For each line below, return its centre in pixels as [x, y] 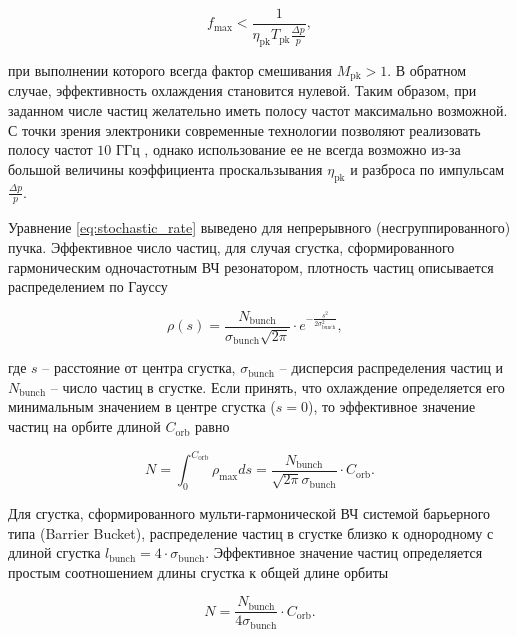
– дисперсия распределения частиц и [391, 367]
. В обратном [427, 70]
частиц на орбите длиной [84, 426]
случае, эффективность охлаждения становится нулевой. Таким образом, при [242, 90]
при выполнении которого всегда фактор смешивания [170, 70]
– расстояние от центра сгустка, [139, 367]
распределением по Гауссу [88, 286]
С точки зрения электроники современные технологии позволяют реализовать [244, 129]
